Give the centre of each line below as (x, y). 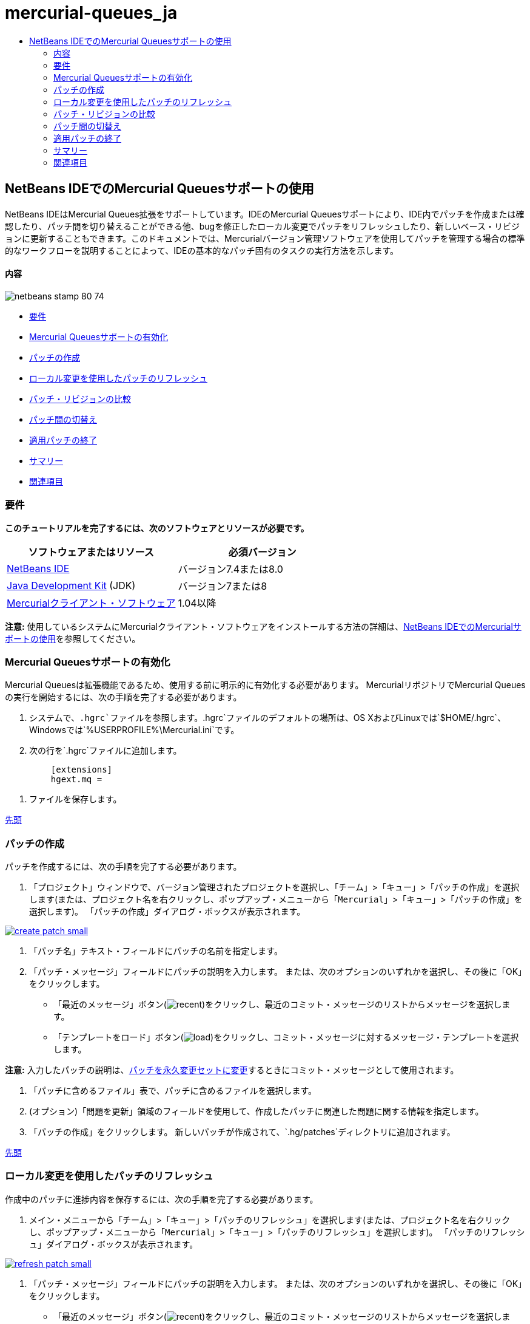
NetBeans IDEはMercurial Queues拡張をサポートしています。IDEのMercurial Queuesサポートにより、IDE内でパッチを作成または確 (265, 214)
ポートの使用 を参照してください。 (73, 638)
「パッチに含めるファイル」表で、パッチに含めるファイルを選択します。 (173, 1091)
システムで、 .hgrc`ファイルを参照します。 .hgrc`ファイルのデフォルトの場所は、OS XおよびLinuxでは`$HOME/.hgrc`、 (267, 718)
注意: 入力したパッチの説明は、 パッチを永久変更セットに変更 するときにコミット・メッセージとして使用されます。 (232, 1070)
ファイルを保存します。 (75, 799)
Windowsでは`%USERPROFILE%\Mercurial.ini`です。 (134, 730)
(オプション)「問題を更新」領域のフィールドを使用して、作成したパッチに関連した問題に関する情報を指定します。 (257, 1111)
